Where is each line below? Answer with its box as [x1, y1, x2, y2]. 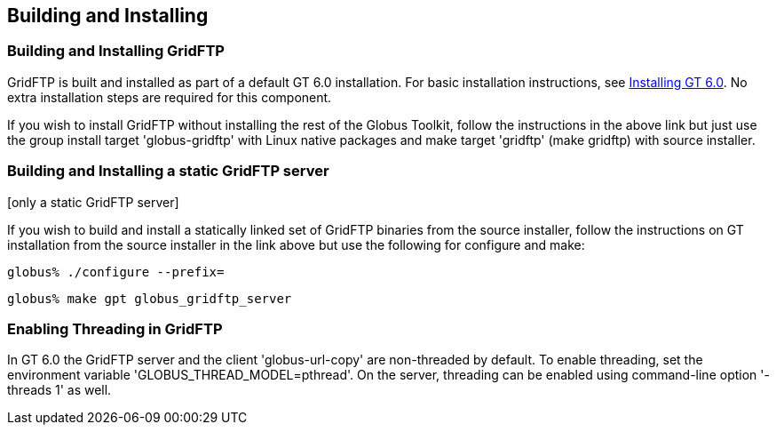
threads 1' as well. [7, 382, 112, 398]
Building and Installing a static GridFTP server [7, 162, 329, 180]
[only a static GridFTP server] [7, 194, 179, 210]
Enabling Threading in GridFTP [7, 319, 223, 338]
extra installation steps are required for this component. [7, 89, 332, 105]
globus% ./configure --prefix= [7, 264, 225, 279]
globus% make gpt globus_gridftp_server [7, 291, 292, 306]
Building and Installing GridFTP [7, 42, 225, 60]
